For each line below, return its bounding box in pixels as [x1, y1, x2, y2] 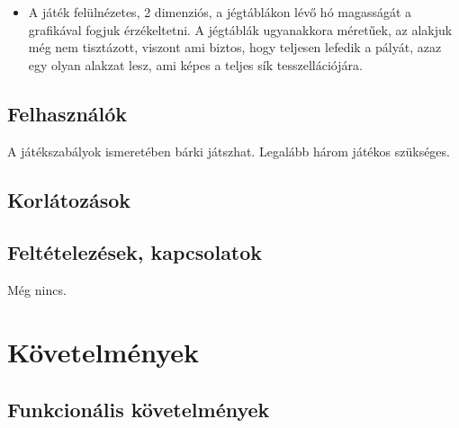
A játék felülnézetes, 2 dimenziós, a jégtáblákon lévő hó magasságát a [28, 3, 412, 21]
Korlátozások [7, 185, 131, 213]
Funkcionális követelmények [7, 395, 270, 423]
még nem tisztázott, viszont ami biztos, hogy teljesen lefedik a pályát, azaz [28, 38, 442, 57]
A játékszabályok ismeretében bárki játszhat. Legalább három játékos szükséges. [7, 141, 450, 160]
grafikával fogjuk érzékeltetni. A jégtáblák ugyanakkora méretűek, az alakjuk [28, 20, 453, 39]
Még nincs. [7, 281, 67, 299]
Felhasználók [7, 99, 128, 127]
